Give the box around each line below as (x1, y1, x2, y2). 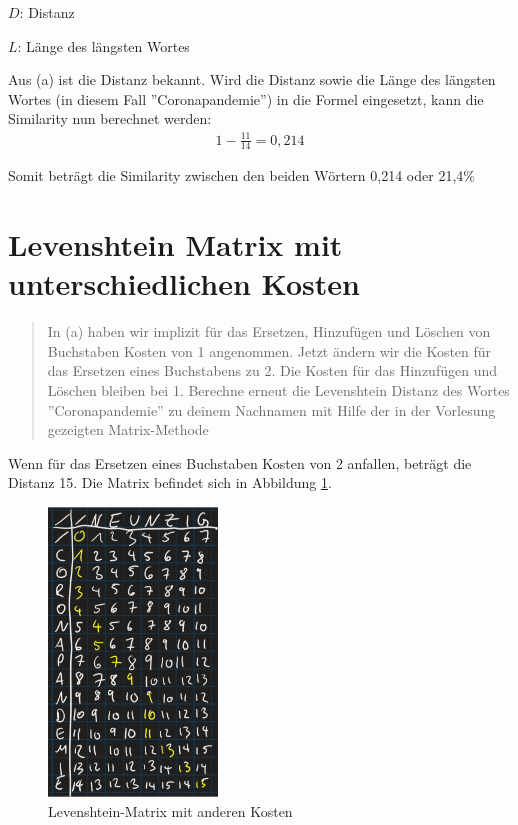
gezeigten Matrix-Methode (47, 419, 209, 440)
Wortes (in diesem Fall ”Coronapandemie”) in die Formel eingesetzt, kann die (8, 88, 484, 109)
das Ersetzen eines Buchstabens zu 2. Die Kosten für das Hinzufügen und (47, 360, 497, 381)
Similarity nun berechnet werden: (8, 108, 212, 129)
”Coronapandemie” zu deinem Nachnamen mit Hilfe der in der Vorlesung (47, 399, 496, 420)
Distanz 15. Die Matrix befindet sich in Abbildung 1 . (8, 472, 332, 493)
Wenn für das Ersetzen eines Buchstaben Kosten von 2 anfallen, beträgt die (8, 452, 472, 473)
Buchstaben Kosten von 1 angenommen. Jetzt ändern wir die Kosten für (47, 340, 492, 361)
